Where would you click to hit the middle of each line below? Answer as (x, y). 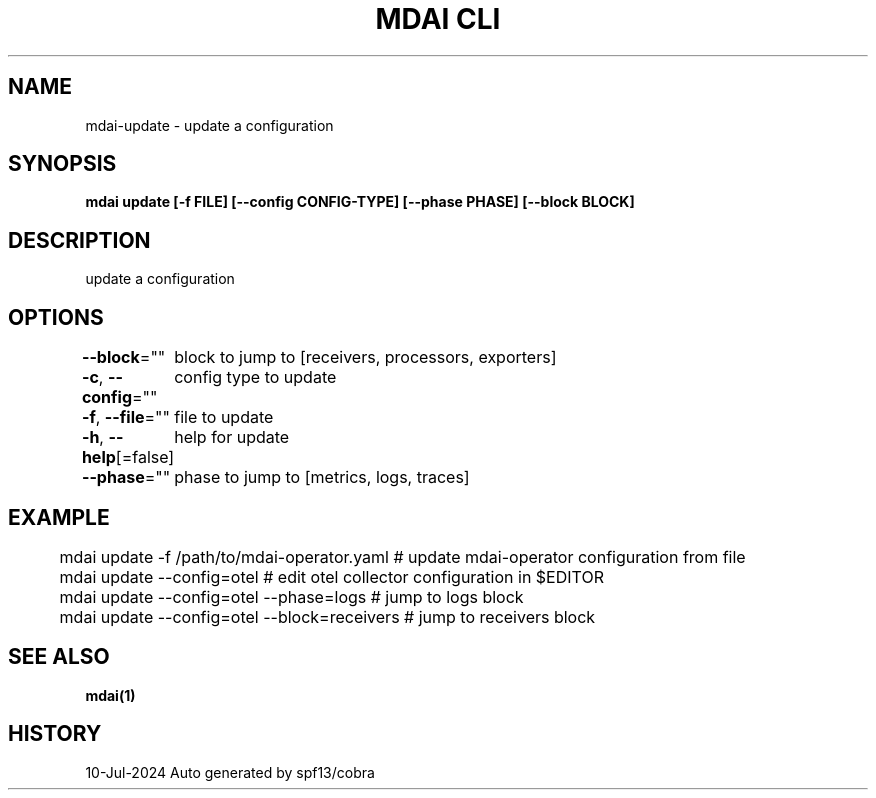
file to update (224, 417)
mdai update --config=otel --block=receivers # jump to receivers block (327, 616)
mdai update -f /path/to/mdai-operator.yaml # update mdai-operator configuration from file (402, 556)
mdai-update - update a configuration (209, 125)
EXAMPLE (59, 517)
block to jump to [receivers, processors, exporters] (365, 357)
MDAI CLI (438, 19)
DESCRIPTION (79, 240)
